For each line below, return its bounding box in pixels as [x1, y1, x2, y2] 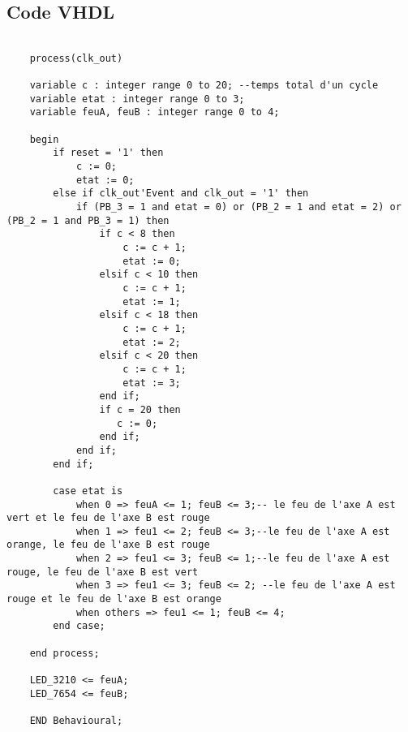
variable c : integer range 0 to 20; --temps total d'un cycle [29, 80, 379, 92]
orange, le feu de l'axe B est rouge [6, 539, 210, 551]
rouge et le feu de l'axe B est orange [6, 593, 221, 605]
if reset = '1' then [53, 147, 164, 159]
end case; [53, 620, 105, 632]
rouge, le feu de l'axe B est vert [6, 566, 199, 578]
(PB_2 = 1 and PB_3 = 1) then [6, 214, 170, 226]
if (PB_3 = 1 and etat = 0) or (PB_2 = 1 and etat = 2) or [75, 201, 402, 213]
